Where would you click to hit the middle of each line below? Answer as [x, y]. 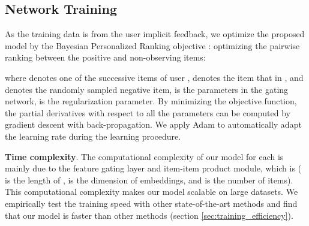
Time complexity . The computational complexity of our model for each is [144, 156]
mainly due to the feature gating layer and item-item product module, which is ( [153, 168]
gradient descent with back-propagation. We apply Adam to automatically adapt [153, 124]
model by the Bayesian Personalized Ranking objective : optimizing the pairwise [152, 45]
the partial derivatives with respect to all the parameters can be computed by [148, 112]
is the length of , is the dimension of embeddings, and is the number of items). [149, 180]
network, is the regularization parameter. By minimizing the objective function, [151, 101]
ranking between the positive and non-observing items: [105, 57]
